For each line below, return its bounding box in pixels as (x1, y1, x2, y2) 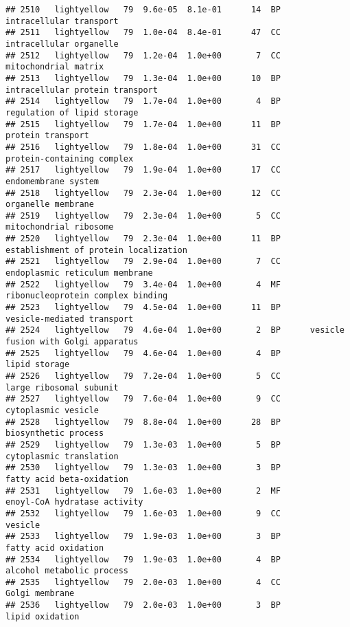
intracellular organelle (5, 38, 119, 49)
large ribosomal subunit (5, 382, 119, 393)
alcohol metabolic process (5, 566, 128, 576)
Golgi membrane (5, 588, 75, 599)
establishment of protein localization (5, 245, 187, 255)
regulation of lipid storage (5, 107, 139, 118)
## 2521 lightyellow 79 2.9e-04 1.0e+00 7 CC (5, 256, 281, 267)
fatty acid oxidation (5, 542, 104, 553)
